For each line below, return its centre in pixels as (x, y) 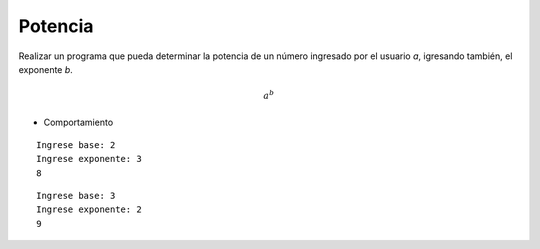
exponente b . (46, 69)
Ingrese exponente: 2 (89, 209)
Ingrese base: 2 (76, 144)
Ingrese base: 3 (76, 196)
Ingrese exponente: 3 (89, 159)
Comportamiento (78, 122)
